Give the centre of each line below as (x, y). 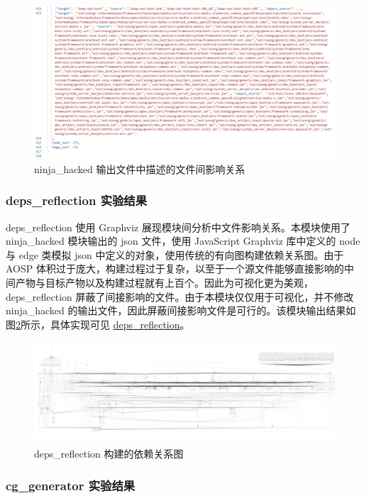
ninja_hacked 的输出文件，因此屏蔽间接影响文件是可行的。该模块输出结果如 (181, 310)
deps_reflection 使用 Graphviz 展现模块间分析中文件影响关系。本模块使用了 (178, 227)
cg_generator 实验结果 (71, 485)
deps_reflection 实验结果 (77, 200)
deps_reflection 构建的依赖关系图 (109, 453)
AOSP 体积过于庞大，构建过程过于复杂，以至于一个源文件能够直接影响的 (175, 269)
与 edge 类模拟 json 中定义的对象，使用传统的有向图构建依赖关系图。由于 (175, 254)
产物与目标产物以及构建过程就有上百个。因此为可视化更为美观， (164, 282)
